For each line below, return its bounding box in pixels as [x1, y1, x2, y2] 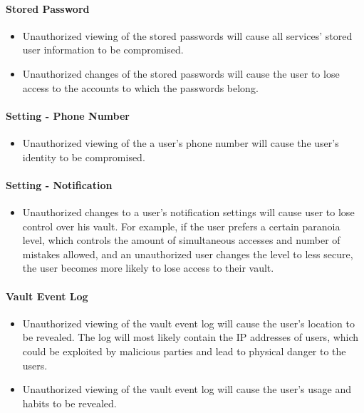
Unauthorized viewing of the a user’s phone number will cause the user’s [22, 135, 339, 150]
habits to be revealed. [22, 395, 117, 410]
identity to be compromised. [22, 149, 145, 164]
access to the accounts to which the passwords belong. [22, 80, 259, 95]
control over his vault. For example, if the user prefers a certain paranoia [22, 218, 340, 233]
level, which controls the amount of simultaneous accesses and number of [22, 233, 340, 248]
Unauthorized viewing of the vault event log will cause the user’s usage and [22, 382, 351, 397]
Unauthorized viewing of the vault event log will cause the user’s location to [22, 315, 355, 330]
